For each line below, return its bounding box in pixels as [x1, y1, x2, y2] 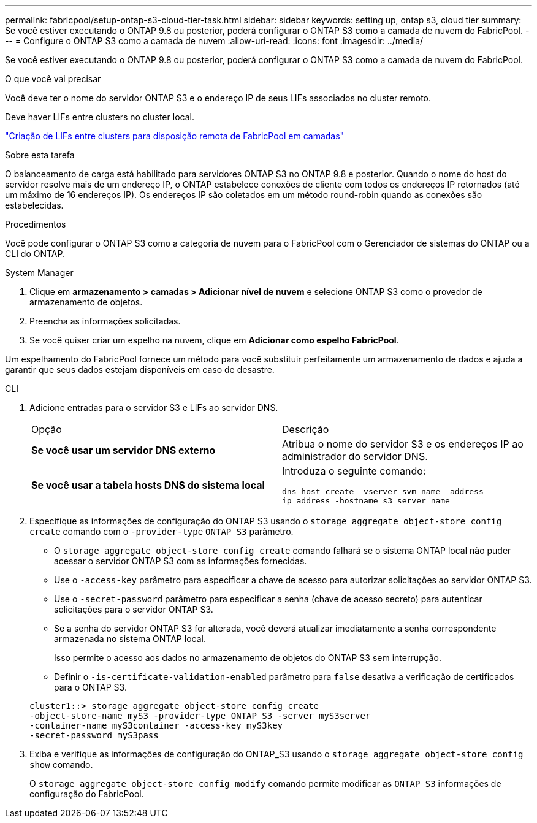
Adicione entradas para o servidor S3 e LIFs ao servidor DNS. [29, 402, 278, 413]
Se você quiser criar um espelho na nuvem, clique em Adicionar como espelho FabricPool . [29, 335, 399, 345]
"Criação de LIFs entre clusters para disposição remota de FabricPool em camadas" [5, 131, 345, 141]
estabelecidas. [5, 200, 64, 210]
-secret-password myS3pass [29, 730, 159, 740]
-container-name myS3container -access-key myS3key [29, 721, 283, 730]
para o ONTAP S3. [54, 682, 127, 692]
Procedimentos [5, 219, 66, 229]
